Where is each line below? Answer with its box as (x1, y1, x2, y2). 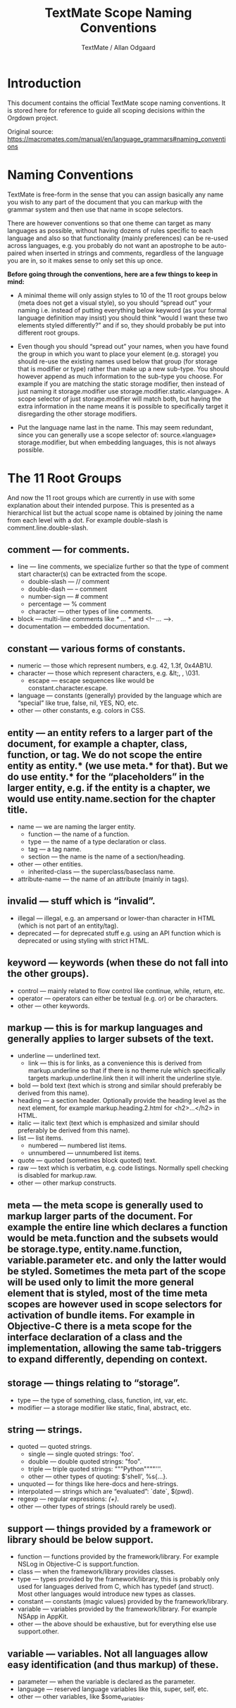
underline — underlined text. (17, 1052, 101, 1060)
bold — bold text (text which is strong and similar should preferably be (17, 1081, 222, 1090)
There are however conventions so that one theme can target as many (7, 218, 211, 227)
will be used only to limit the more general (7, 1276, 194, 1288)
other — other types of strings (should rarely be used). (17, 1502, 177, 1511)
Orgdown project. (7, 113, 58, 122)
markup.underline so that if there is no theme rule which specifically (27, 1066, 226, 1075)
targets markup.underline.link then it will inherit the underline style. (27, 1074, 223, 1083)
